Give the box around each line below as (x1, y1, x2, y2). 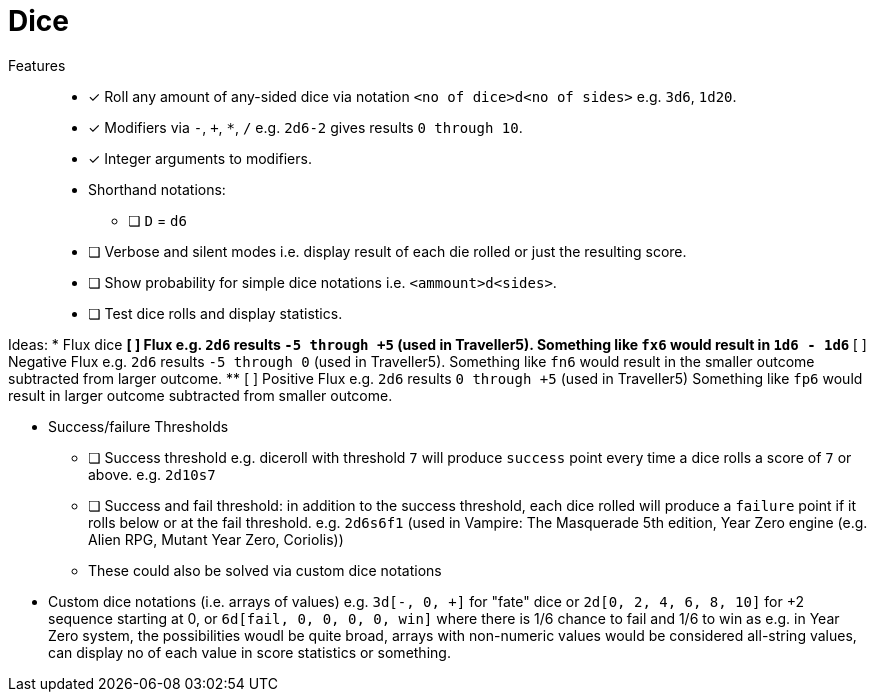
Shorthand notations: (88, 180, 226, 198)
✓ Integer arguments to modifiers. (88, 149, 312, 167)
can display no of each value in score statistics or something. (48, 643, 451, 661)
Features (8, 56, 66, 74)
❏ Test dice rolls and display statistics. (88, 304, 343, 322)
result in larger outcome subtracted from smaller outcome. (8, 386, 393, 404)
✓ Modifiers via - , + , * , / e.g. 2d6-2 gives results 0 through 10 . (88, 118, 523, 136)
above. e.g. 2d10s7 (88, 465, 216, 483)
